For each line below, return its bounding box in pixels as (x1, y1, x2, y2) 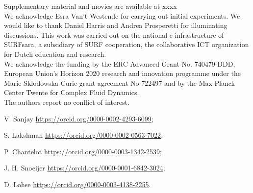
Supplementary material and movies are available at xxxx (4, 1, 177, 11)
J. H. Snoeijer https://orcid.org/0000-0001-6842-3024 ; (4, 163, 165, 173)
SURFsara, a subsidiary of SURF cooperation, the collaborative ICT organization (4, 39, 249, 49)
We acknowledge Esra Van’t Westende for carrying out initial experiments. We (4, 10, 240, 21)
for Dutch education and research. (4, 48, 106, 59)
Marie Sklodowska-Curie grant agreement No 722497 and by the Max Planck (4, 77, 235, 88)
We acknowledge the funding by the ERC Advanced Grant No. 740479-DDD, (4, 58, 235, 69)
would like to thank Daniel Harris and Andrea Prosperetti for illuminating (4, 20, 228, 30)
